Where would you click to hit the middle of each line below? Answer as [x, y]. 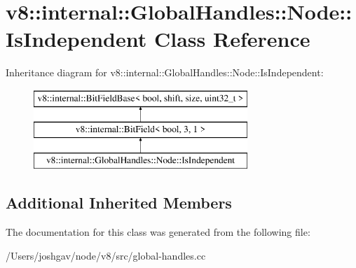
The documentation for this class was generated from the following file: [158, 232]
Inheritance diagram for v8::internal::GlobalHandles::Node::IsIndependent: [165, 72]
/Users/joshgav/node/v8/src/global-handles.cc [106, 255]
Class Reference [232, 39]
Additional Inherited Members [119, 203]
